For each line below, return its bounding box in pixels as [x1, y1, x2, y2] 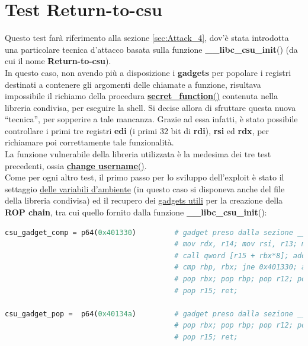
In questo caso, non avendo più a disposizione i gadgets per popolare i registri [5, 66, 291, 78]
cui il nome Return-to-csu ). [5, 55, 111, 67]
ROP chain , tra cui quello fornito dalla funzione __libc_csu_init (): [5, 206, 267, 218]
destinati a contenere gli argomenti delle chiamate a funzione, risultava [5, 78, 261, 90]
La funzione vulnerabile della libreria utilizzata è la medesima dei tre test [5, 148, 271, 160]
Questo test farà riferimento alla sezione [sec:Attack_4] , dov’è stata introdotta [5, 31, 289, 44]
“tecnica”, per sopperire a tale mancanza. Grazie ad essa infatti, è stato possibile [5, 113, 298, 125]
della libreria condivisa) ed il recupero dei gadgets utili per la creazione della [5, 194, 283, 207]
